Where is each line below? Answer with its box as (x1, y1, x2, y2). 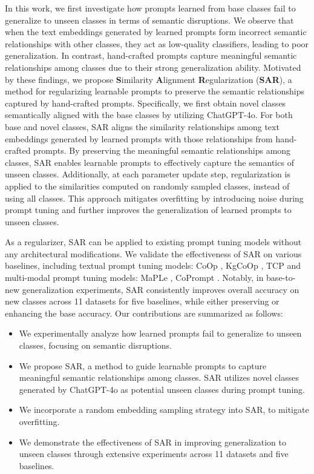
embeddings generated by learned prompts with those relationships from (5, 132, 273, 145)
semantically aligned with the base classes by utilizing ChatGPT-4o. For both (5, 108, 293, 121)
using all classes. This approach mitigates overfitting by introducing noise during (5, 191, 304, 204)
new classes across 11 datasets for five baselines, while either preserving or (5, 295, 280, 308)
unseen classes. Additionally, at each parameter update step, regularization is (5, 168, 290, 180)
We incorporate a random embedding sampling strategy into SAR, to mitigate (19, 403, 309, 416)
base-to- (266, 271, 296, 284)
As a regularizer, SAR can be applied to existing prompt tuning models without (5, 235, 302, 248)
